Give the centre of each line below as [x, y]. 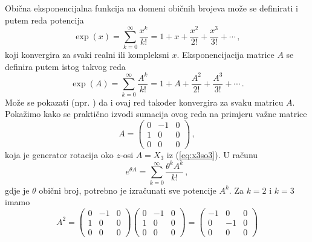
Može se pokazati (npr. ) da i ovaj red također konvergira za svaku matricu [144, 102]
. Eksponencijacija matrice [226, 55]
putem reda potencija [44, 20]
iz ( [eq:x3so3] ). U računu [212, 154]
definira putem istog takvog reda [65, 66]
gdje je [17, 190]
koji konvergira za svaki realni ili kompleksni [87, 55]
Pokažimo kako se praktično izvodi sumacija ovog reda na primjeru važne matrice [156, 114]
